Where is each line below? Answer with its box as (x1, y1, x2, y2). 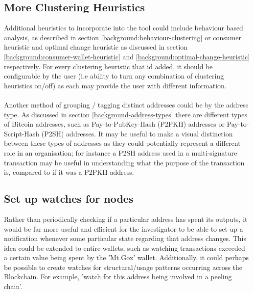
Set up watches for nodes (4, 191, 134, 206)
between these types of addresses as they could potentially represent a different (4, 138, 241, 148)
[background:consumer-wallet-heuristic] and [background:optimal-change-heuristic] (4, 51, 250, 61)
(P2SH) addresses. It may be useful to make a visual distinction (41, 128, 233, 138)
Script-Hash (4, 128, 40, 138)
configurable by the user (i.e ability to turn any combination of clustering (4, 71, 224, 81)
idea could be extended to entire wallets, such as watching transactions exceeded (4, 242, 245, 253)
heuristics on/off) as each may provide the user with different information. (4, 80, 227, 90)
